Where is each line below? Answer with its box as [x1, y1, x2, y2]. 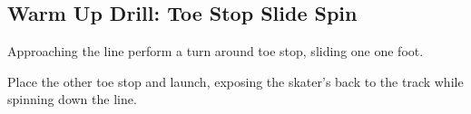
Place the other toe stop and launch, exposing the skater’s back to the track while [7, 71, 464, 90]
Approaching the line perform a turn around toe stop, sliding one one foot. [7, 42, 424, 61]
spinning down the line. [7, 90, 137, 109]
